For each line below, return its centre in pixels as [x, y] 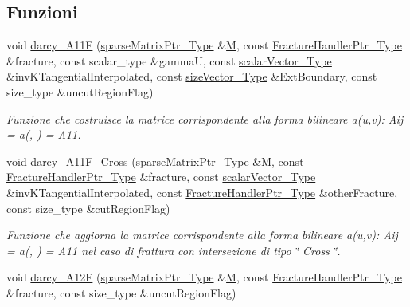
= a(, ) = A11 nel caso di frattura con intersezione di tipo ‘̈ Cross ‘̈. [174, 250]
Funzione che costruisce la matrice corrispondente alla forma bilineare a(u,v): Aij [205, 118]
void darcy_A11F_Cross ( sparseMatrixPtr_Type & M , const [155, 161]
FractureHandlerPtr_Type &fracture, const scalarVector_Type [161, 177]
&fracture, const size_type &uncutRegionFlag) [121, 292]
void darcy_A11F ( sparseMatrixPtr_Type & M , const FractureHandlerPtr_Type [204, 45]
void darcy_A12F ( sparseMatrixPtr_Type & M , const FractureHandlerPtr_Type [204, 277]
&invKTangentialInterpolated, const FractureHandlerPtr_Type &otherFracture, [202, 192]
